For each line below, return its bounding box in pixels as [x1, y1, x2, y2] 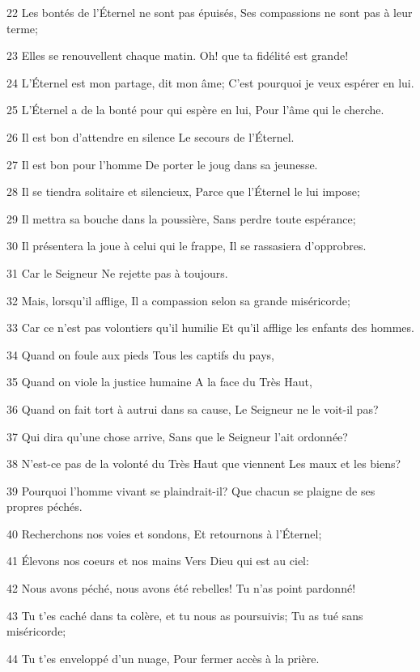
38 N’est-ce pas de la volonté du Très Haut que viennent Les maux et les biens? [6, 455, 401, 472]
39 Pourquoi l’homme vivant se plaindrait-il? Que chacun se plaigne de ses [6, 482, 375, 499]
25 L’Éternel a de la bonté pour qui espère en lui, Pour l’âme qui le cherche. [6, 101, 384, 118]
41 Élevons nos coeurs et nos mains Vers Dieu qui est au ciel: [6, 552, 309, 569]
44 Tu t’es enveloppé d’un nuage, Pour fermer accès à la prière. [6, 649, 320, 666]
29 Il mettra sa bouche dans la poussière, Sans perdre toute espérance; [6, 210, 356, 227]
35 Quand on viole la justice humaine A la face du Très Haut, [6, 373, 312, 390]
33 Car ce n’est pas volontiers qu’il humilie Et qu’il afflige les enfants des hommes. [6, 319, 414, 336]
